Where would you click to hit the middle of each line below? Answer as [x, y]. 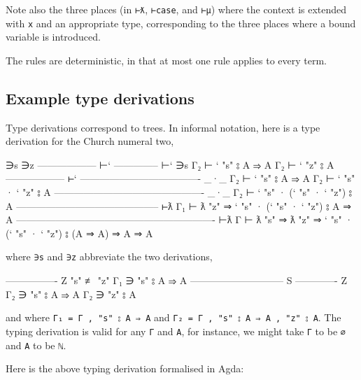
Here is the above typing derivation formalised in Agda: [125, 368]
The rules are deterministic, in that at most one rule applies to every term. [167, 60]
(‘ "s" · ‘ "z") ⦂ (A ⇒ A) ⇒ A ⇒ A [79, 233]
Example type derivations [100, 98]
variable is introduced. [53, 37]
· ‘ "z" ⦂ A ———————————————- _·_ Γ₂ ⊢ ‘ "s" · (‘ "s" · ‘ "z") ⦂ [179, 192]
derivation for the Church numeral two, [90, 141]
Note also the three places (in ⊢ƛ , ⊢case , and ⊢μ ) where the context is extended [176, 9]
